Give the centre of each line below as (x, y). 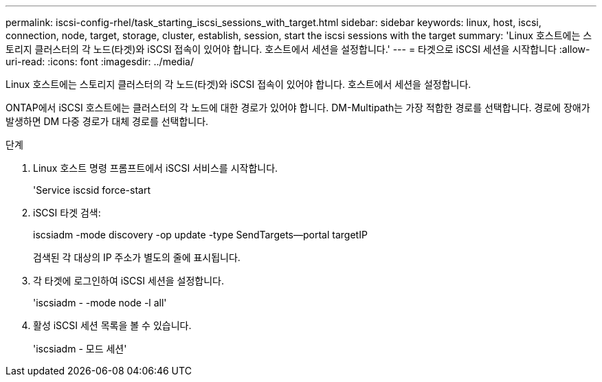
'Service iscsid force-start (92, 190)
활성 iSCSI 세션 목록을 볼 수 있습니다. (112, 325)
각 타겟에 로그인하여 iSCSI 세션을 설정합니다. (129, 281)
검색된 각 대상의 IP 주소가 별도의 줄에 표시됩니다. (137, 257)
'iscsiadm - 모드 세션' (80, 349)
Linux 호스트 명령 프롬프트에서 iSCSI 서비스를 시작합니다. (156, 168)
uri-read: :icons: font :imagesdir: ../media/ (100, 61)
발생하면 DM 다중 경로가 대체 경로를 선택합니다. (107, 121)
